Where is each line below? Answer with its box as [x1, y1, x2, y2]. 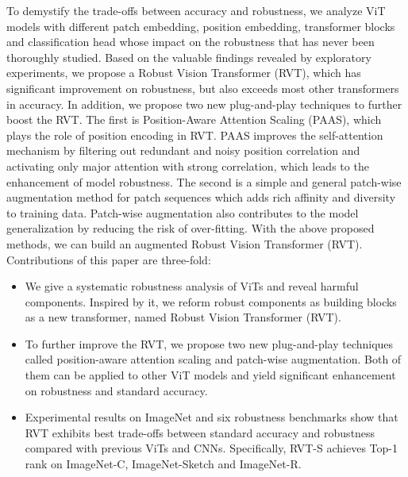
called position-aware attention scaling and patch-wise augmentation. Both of [25, 351, 402, 367]
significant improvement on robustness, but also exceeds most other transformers [6, 79, 399, 96]
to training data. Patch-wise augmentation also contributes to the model [6, 204, 359, 221]
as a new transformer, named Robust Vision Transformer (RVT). [25, 309, 341, 325]
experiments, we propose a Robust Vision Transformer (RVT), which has [6, 64, 361, 81]
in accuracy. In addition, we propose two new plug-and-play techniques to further [6, 95, 402, 112]
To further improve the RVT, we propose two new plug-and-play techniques [25, 335, 394, 352]
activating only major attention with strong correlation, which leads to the [6, 157, 369, 174]
